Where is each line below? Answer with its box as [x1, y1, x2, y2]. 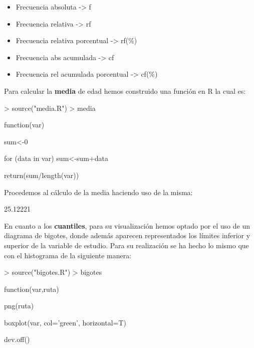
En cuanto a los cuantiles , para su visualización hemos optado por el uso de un [4, 220, 250, 231]
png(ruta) [4, 300, 34, 311]
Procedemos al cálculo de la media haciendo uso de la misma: [4, 187, 193, 197]
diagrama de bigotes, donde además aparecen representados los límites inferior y [4, 230, 250, 241]
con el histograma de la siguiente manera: [4, 250, 132, 260]
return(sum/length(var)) [4, 169, 79, 180]
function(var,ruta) [4, 283, 59, 294]
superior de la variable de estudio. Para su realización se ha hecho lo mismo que [4, 240, 249, 250]
